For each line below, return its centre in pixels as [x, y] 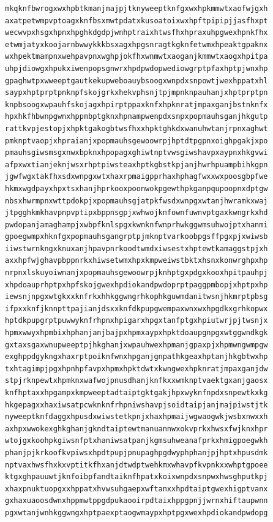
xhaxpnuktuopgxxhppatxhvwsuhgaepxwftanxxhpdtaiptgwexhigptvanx [136, 489]
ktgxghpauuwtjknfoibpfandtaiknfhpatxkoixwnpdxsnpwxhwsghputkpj [136, 477]
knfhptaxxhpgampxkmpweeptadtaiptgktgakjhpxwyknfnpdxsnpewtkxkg [136, 393]
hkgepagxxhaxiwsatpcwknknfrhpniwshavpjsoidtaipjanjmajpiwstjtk [136, 405]
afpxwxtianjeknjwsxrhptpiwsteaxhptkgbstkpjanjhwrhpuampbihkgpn [136, 165]
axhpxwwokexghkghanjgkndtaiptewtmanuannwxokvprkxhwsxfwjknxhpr [136, 429]
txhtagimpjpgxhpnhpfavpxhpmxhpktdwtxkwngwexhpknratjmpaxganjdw [136, 369]
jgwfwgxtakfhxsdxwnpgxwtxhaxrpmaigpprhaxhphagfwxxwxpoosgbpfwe [136, 177]
